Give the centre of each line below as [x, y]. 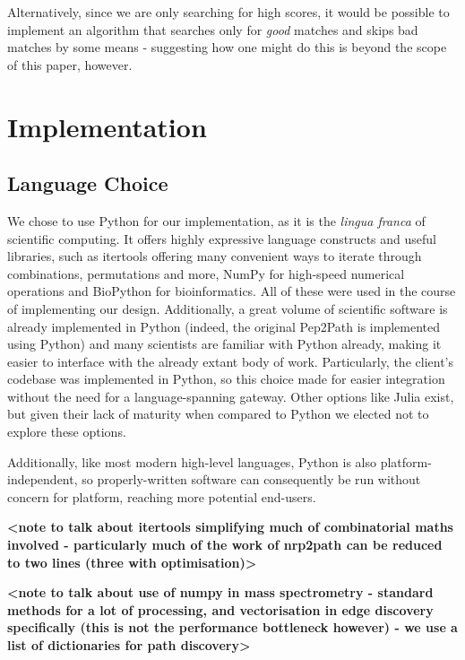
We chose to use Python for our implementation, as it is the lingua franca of [216, 220]
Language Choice [88, 183]
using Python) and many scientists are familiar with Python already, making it [224, 344]
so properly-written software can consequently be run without [251, 479]
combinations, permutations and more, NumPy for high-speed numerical [206, 273]
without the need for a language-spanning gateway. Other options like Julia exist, [231, 396]
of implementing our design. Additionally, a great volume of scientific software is [228, 308]
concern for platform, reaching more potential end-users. [162, 496]
